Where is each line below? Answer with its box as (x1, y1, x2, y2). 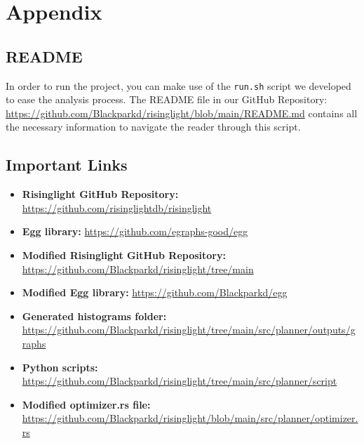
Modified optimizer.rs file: (22, 397, 151, 411)
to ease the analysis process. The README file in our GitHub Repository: (6, 92, 328, 107)
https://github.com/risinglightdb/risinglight (22, 200, 212, 215)
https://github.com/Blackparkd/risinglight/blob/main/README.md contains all (6, 105, 358, 120)
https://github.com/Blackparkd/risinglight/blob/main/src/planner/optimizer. (22, 411, 358, 425)
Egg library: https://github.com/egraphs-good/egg (22, 224, 248, 239)
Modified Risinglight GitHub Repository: (22, 248, 226, 262)
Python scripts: (22, 359, 98, 374)
